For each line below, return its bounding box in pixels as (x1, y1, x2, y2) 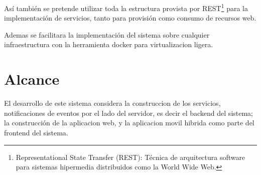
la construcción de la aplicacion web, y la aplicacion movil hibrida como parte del (4, 117, 254, 128)
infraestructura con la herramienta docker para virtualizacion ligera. (4, 39, 213, 50)
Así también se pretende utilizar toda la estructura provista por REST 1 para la (4, 2, 248, 13)
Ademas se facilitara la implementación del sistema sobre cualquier (4, 29, 210, 40)
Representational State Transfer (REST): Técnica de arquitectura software (16, 151, 245, 162)
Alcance (4, 69, 60, 89)
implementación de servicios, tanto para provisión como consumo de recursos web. (4, 13, 256, 23)
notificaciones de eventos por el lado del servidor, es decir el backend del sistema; (4, 107, 253, 118)
